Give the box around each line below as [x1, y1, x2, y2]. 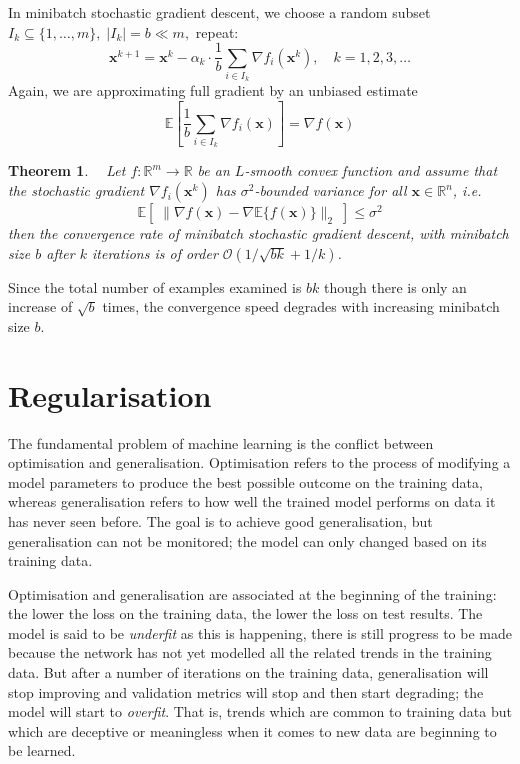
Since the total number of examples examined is [8, 276, 302, 297]
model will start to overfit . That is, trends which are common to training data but [8, 701, 512, 722]
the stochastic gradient [8, 180, 145, 201]
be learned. [8, 740, 76, 761]
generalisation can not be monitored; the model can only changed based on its [8, 530, 487, 551]
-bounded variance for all [254, 180, 407, 201]
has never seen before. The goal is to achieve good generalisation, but [8, 510, 433, 531]
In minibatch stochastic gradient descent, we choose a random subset [8, 2, 431, 22]
